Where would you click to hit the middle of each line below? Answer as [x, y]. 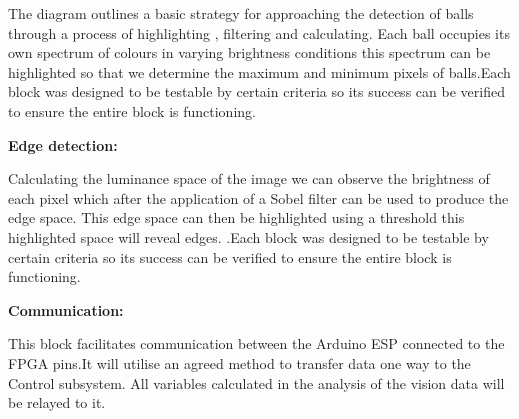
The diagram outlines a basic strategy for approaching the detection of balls [241, 13]
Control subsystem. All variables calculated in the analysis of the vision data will [256, 382]
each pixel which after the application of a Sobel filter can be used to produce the [258, 197]
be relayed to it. [57, 402]
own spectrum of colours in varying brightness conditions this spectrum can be [249, 52]
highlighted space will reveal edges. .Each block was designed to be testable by [248, 236]
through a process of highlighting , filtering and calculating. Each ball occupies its [259, 32]
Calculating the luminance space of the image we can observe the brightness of [249, 178]
